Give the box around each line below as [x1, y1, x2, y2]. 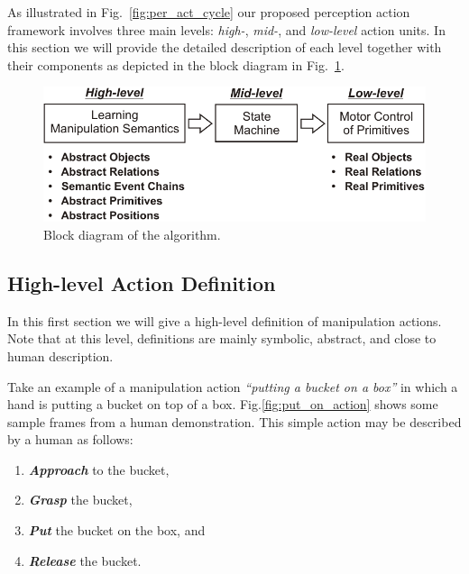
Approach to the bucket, [28, 460, 170, 478]
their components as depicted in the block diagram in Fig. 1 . [7, 55, 345, 74]
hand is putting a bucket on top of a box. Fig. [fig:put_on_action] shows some [7, 395, 438, 414]
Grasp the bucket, [28, 490, 133, 509]
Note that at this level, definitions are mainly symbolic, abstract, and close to [7, 329, 437, 348]
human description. [7, 346, 114, 365]
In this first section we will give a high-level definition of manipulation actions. [7, 311, 442, 330]
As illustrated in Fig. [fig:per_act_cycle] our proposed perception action [7, 3, 410, 21]
